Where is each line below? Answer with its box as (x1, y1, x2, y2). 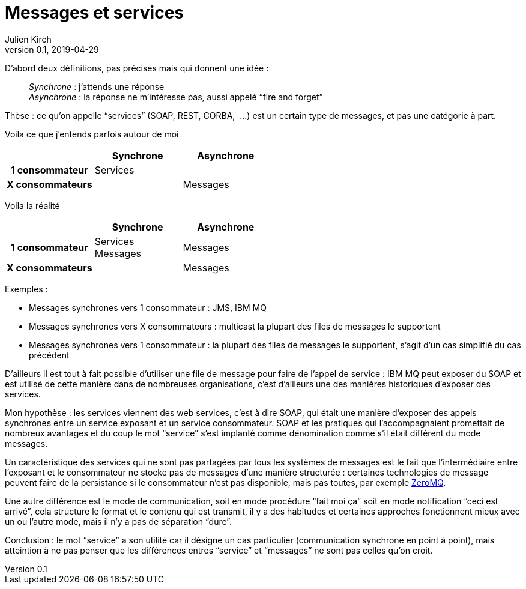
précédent (29, 349, 70, 360)
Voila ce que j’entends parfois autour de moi (5, 128, 179, 139)
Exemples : (5, 283, 48, 294)
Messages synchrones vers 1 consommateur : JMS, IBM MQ (29, 302, 267, 313)
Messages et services (5, 2, 184, 23)
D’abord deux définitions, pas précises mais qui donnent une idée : (5, 62, 269, 73)
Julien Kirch (5, 34, 52, 44)
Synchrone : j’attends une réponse (29, 81, 165, 92)
